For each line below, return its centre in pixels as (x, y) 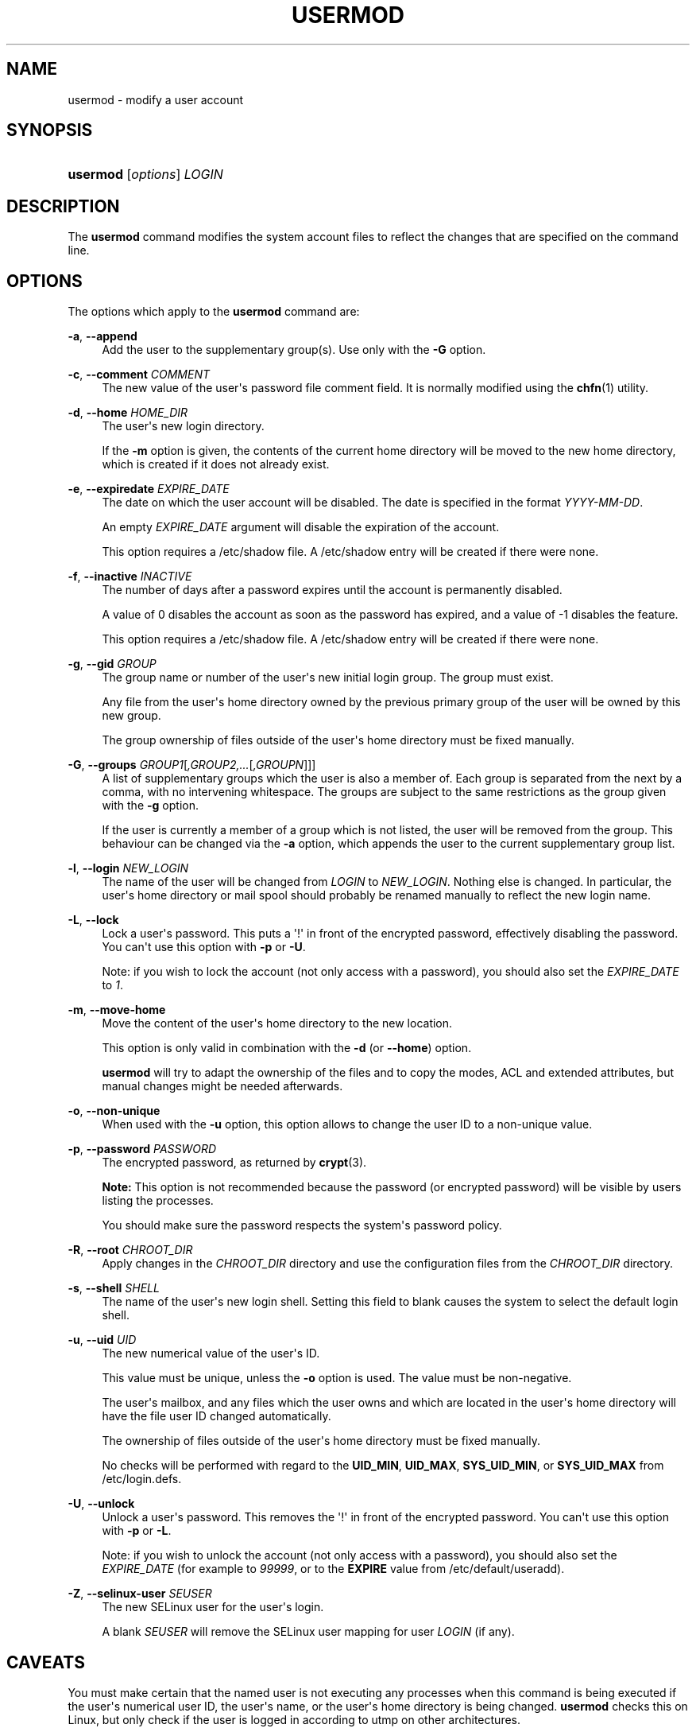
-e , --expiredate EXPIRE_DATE (149, 489)
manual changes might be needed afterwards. (222, 1086)
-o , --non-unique (114, 1111)
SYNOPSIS (50, 130)
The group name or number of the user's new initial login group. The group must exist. (328, 678)
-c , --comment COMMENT (139, 375)
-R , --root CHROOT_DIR (130, 1250)
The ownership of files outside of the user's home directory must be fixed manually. (321, 1441)
